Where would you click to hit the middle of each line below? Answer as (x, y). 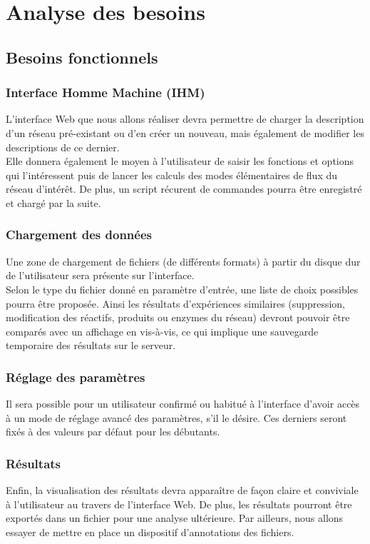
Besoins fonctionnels (82, 57)
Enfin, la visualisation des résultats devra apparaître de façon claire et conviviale (182, 490)
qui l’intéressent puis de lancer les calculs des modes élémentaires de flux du (172, 175)
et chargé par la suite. (53, 202)
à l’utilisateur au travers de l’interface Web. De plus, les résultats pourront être (179, 504)
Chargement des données (79, 235)
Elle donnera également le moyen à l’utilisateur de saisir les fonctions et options (180, 161)
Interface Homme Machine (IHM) (106, 92)
